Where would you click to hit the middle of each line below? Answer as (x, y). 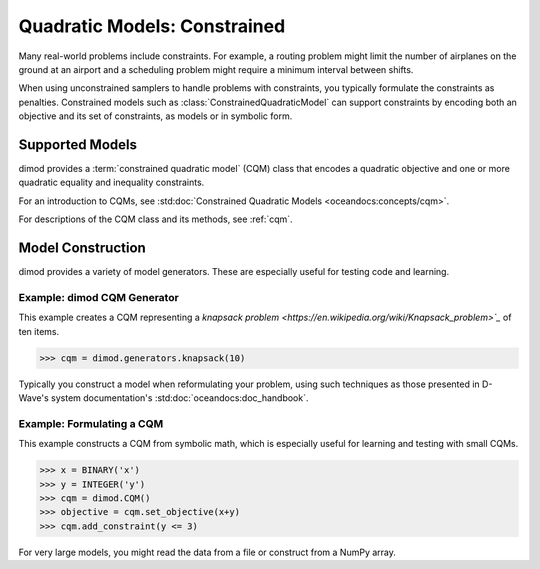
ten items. (39, 331)
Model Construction (82, 248)
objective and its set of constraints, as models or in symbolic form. (155, 116)
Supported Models (77, 144)
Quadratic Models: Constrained (152, 26)
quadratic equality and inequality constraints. (111, 182)
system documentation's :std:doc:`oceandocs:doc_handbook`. (179, 397)
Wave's (33, 397)
